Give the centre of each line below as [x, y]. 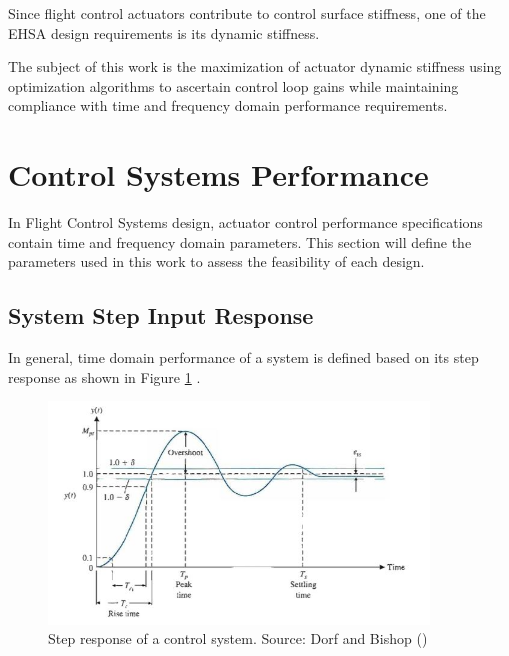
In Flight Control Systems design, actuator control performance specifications [245, 222]
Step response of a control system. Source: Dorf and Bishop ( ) [238, 638]
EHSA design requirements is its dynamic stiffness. [164, 32]
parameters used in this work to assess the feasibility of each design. [216, 261]
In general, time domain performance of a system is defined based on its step [243, 357]
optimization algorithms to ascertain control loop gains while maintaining [233, 85]
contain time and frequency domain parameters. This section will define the [240, 241]
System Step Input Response [161, 315]
